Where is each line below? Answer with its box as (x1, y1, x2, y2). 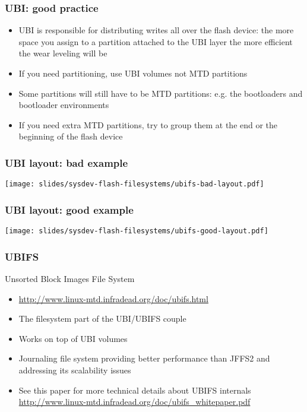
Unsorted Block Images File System (5, 272, 135, 284)
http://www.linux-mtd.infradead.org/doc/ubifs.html (18, 292, 208, 305)
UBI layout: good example (5, 202, 134, 217)
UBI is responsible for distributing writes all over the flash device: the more (18, 24, 294, 36)
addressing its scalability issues (18, 363, 131, 376)
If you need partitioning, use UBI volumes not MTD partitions (18, 67, 248, 79)
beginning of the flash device (18, 130, 123, 142)
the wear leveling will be (18, 47, 107, 59)
